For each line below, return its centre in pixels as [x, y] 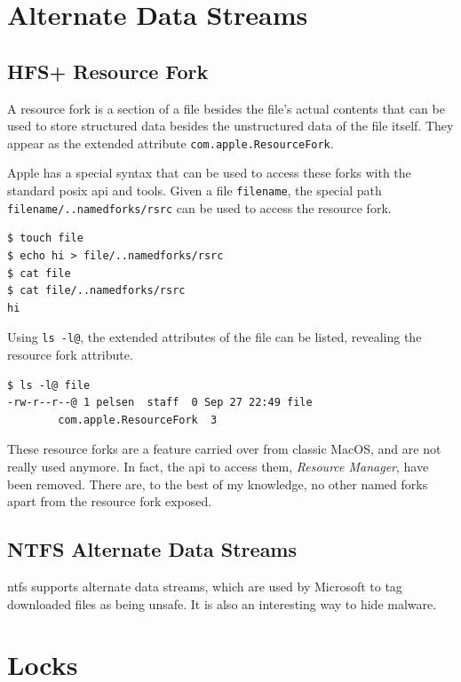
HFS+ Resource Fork [108, 71]
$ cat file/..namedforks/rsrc [96, 291]
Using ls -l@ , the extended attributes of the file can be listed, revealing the [215, 337]
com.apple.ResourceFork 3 [138, 420]
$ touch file [45, 238]
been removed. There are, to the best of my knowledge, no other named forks [218, 484]
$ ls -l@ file [49, 385]
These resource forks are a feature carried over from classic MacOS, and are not [224, 449]
